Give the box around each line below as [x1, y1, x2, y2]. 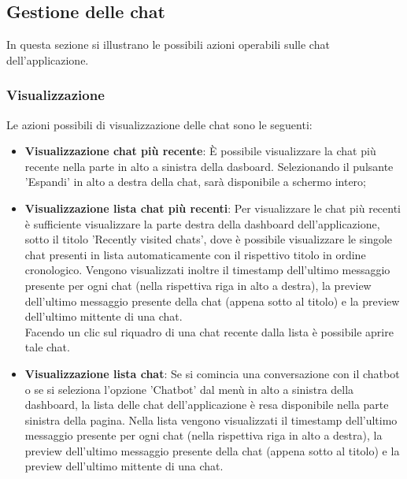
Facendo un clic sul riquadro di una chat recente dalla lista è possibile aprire [24, 323, 394, 340]
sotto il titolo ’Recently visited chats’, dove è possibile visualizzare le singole [24, 231, 393, 247]
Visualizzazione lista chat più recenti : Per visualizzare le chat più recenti [24, 199, 401, 216]
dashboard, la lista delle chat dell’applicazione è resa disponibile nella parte [24, 396, 389, 413]
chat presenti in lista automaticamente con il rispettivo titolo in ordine [24, 246, 366, 262]
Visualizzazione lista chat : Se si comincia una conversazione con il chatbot [24, 365, 400, 381]
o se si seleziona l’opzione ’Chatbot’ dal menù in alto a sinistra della [24, 381, 354, 397]
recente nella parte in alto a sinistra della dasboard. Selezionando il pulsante [24, 158, 394, 174]
